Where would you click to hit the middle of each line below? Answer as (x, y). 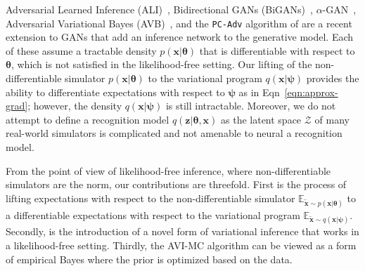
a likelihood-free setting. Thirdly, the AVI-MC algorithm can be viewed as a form (181, 245)
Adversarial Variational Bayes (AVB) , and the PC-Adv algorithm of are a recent (179, 23)
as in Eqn (259, 92)
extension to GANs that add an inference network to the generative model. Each (180, 37)
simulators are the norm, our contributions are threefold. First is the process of (176, 184)
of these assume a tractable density (81, 50)
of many (332, 119)
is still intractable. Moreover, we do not (251, 106)
